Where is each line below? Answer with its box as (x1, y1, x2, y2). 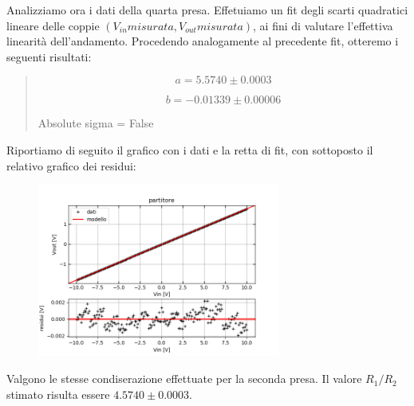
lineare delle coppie (6, 17, 100, 33)
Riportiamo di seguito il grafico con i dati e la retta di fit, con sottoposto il (6, 141, 373, 158)
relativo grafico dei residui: (6, 157, 136, 174)
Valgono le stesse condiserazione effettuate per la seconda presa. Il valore (6, 370, 362, 387)
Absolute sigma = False (37, 115, 154, 131)
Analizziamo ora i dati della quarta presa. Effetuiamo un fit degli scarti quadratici (6, 2, 408, 18)
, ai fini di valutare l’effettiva (253, 17, 393, 33)
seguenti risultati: (6, 48, 92, 64)
